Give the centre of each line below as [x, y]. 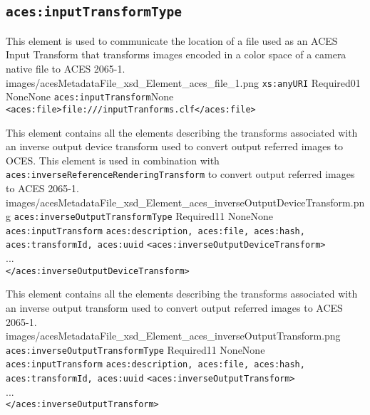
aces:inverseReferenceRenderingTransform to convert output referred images [180, 174]
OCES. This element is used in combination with [113, 160]
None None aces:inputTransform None [90, 96]
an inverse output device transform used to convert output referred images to [175, 146]
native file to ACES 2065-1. [66, 68]
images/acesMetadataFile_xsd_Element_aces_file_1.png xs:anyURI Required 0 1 [183, 82]
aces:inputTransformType [94, 12]
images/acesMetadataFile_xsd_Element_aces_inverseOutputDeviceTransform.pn [185, 202]
